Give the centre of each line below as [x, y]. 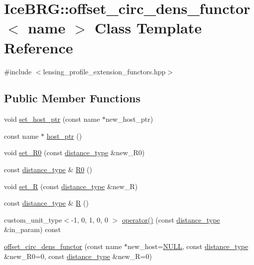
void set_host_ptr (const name [52, 119]
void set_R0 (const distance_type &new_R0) [74, 152]
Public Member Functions [72, 98]
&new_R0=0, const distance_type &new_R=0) [78, 256]
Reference [39, 47]
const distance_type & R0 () [48, 169]
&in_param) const [33, 229]
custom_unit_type [33, 219]
